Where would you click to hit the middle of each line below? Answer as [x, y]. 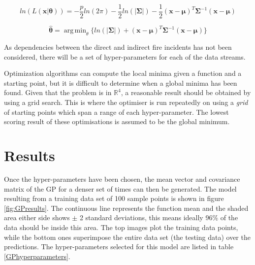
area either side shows [37, 217]
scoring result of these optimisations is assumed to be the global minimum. [117, 121]
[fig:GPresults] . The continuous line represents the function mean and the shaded [126, 208]
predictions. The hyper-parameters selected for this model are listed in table [119, 247]
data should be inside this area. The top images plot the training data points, [121, 227]
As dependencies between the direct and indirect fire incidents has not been [118, 47]
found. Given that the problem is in [58, 92]
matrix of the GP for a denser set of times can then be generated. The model [120, 188]
